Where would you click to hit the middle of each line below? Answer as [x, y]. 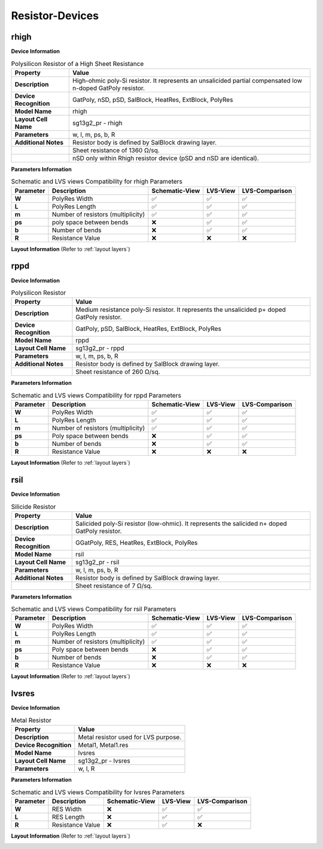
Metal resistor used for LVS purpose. [130, 737]
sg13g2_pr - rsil [97, 562]
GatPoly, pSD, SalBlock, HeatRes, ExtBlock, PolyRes [148, 329]
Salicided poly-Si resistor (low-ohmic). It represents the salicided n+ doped [181, 523]
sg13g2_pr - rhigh [97, 123]
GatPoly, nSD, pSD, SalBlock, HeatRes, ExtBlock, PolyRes [153, 100]
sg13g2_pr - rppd [100, 348]
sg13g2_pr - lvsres [104, 761]
